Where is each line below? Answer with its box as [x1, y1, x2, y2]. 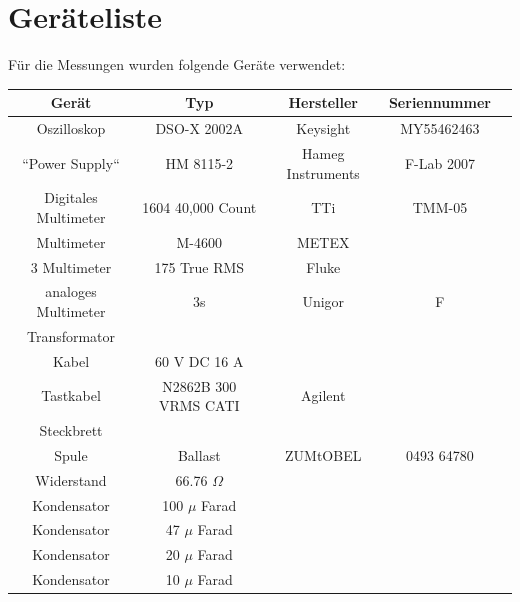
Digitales [44, 187, 98, 208]
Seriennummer [388, 92, 491, 113]
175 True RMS [154, 256, 245, 277]
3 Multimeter [30, 256, 112, 277]
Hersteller [288, 92, 359, 113]
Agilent [301, 385, 346, 406]
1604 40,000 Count [142, 197, 257, 218]
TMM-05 [412, 197, 468, 218]
